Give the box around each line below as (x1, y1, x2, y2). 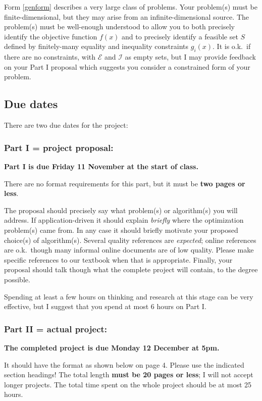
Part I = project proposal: (4, 141, 114, 154)
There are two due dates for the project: (4, 120, 128, 130)
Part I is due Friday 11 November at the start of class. (4, 161, 198, 171)
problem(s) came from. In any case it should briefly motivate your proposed (4, 224, 238, 235)
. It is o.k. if (213, 41, 251, 52)
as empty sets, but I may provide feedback (125, 52, 256, 62)
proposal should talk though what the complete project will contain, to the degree (4, 264, 258, 275)
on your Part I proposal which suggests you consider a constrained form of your (4, 61, 250, 72)
